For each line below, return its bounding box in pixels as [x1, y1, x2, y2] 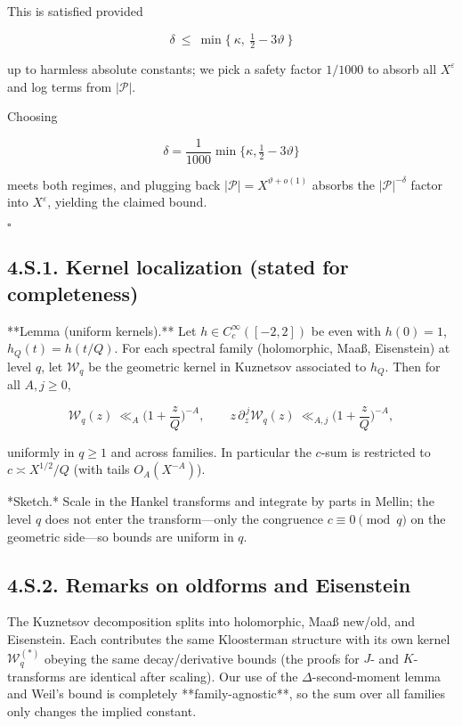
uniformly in [7, 442, 75, 461]
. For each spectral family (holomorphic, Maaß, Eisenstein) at [114, 339, 450, 357]
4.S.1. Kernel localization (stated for [7, 253, 349, 281]
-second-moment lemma [312, 666, 442, 685]
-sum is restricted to [320, 442, 431, 461]
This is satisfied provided [7, 2, 143, 20]
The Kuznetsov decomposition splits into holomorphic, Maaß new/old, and [7, 612, 416, 631]
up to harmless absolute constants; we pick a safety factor [7, 59, 322, 77]
